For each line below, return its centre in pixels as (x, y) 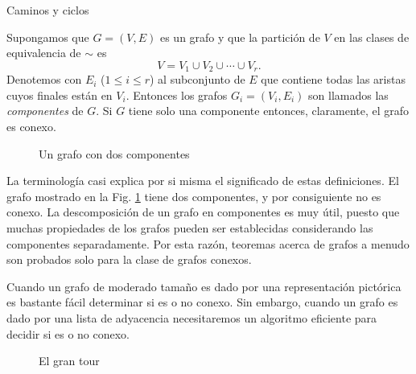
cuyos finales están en (60, 95)
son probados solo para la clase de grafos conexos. (129, 259)
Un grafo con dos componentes (114, 153)
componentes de (45, 111)
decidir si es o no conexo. (68, 333)
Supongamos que (48, 37)
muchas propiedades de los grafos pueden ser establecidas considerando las (190, 227)
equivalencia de (44, 53)
